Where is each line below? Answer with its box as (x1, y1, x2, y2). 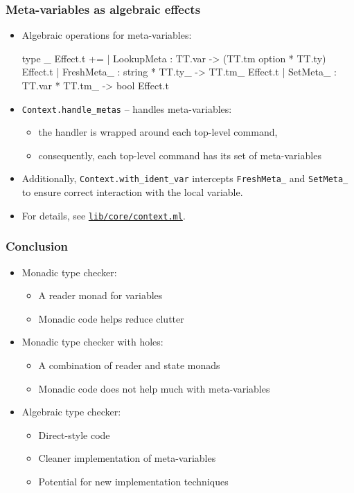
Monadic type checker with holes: (21, 334, 163, 349)
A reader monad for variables (38, 288, 163, 303)
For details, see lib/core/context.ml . (21, 208, 186, 222)
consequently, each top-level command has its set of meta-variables (38, 147, 321, 162)
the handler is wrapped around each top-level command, (38, 125, 278, 139)
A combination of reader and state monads (38, 357, 220, 372)
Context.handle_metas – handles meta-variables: (21, 101, 232, 116)
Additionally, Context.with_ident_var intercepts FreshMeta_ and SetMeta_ (21, 171, 348, 186)
